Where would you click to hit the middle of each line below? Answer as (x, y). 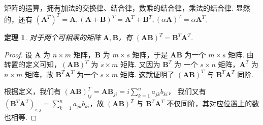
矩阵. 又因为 (140, 64)
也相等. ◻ (21, 117)
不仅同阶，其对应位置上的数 (213, 103)
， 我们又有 (187, 91)
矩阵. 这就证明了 (147, 74)
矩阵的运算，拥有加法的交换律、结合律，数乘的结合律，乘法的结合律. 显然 (127, 8)
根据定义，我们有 (32, 91)
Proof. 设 (18, 54)
